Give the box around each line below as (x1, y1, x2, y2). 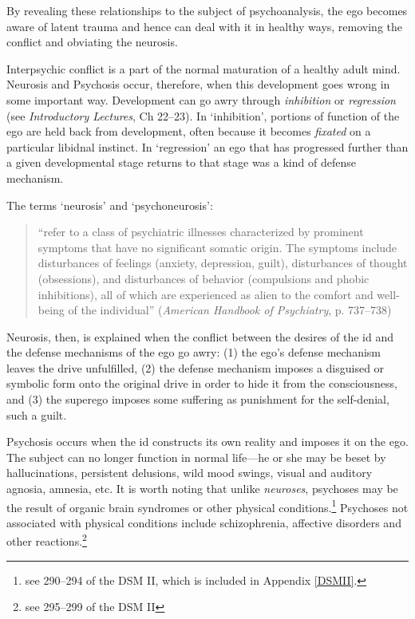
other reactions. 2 (6, 530, 87, 550)
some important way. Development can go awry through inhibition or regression (6, 91, 396, 108)
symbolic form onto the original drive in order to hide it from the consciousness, (6, 375, 397, 392)
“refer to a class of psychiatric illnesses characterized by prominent (38, 223, 364, 240)
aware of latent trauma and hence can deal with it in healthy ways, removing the (6, 18, 403, 34)
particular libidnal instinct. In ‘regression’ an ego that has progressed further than (6, 138, 409, 155)
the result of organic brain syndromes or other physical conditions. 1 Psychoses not (6, 496, 409, 515)
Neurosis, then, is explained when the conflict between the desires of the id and (6, 328, 394, 345)
